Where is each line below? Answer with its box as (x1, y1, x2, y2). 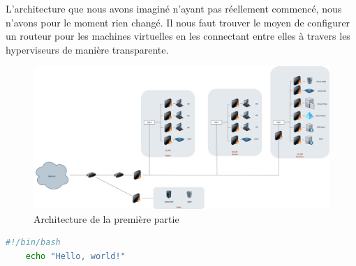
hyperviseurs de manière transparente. (6, 42, 169, 56)
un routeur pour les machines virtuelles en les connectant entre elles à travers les (6, 29, 350, 43)
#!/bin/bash (6, 237, 61, 248)
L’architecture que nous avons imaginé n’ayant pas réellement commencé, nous (6, 1, 342, 15)
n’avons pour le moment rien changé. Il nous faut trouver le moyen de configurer (6, 15, 350, 29)
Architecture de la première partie (34, 211, 179, 226)
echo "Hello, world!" (25, 251, 126, 261)
